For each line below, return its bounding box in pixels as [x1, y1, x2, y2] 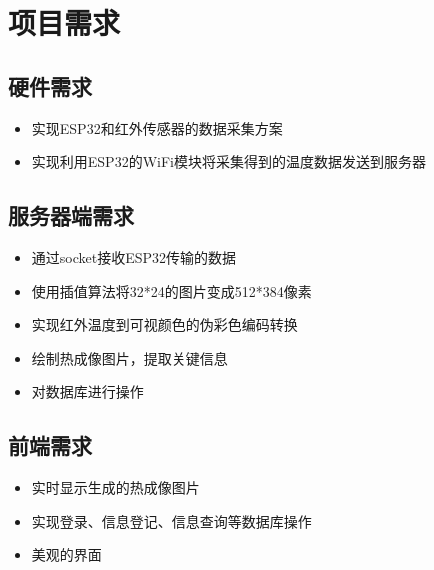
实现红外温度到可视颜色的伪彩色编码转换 [31, 314, 298, 335]
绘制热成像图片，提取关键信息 [31, 347, 228, 368]
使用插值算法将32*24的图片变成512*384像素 [31, 280, 312, 301]
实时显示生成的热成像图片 [31, 477, 200, 498]
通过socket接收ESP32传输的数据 [31, 246, 237, 267]
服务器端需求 [8, 200, 134, 231]
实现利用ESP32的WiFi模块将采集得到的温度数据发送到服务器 [31, 151, 426, 172]
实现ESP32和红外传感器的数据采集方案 [31, 117, 283, 138]
